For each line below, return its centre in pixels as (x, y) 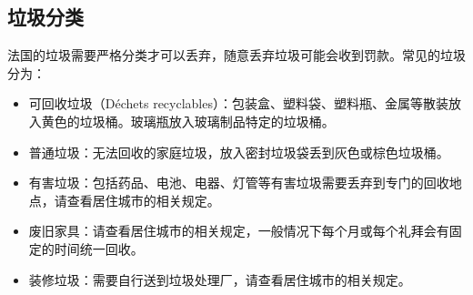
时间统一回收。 (99, 248)
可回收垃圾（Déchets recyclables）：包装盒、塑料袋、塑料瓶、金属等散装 (238, 103)
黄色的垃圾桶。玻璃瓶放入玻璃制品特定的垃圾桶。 (188, 121)
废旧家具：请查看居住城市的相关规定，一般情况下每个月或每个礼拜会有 (239, 231)
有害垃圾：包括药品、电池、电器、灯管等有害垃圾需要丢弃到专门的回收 (239, 183)
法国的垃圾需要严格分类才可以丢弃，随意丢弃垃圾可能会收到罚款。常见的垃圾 (236, 55)
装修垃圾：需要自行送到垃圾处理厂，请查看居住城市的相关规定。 (220, 279)
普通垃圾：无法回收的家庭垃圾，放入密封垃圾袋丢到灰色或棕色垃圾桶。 (239, 152)
